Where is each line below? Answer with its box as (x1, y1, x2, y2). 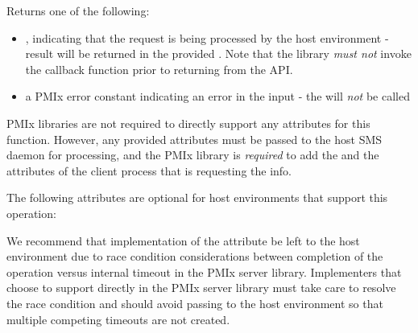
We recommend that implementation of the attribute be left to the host (6, 232, 360, 249)
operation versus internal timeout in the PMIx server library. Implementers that (6, 263, 402, 280)
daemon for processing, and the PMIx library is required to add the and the (6, 146, 379, 163)
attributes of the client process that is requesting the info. (6, 162, 292, 179)
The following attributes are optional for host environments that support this (6, 189, 388, 206)
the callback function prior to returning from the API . (25, 60, 293, 77)
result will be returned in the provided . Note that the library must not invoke (25, 45, 412, 62)
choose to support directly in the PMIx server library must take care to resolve (6, 279, 396, 296)
